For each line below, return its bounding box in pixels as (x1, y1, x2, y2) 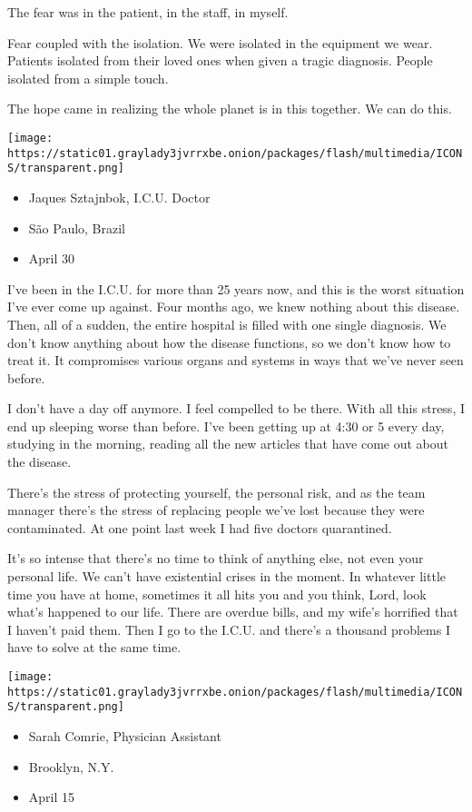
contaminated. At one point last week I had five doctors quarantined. (7, 518, 392, 537)
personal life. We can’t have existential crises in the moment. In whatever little (7, 567, 446, 586)
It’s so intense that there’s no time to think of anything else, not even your (7, 549, 424, 568)
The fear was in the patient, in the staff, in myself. (7, 3, 289, 21)
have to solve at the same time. (7, 638, 182, 657)
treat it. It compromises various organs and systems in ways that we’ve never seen (7, 351, 464, 370)
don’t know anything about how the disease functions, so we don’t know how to (7, 332, 451, 352)
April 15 (28, 787, 75, 807)
